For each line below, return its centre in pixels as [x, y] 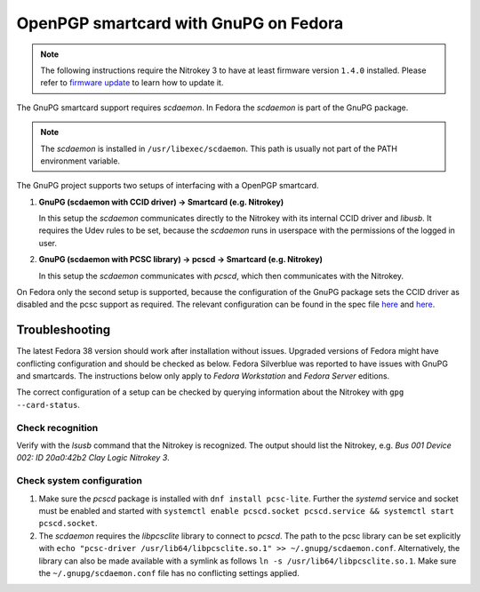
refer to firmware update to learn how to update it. [132, 83]
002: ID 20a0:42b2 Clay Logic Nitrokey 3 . [93, 458]
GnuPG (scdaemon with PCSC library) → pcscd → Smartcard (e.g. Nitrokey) [181, 260]
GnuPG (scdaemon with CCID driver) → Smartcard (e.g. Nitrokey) [161, 202]
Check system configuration [79, 481]
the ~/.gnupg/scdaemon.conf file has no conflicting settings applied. [169, 572]
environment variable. [80, 161]
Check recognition [57, 428]
